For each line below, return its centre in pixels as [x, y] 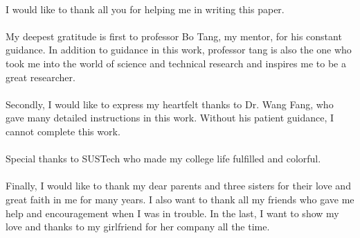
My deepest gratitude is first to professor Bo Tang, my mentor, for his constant [174, 36]
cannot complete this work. [63, 131]
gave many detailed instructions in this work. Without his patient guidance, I [170, 118]
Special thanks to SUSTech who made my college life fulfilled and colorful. [163, 159]
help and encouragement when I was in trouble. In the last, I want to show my [172, 213]
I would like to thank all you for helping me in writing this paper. [145, 9]
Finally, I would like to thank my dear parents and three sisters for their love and [178, 186]
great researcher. [40, 77]
